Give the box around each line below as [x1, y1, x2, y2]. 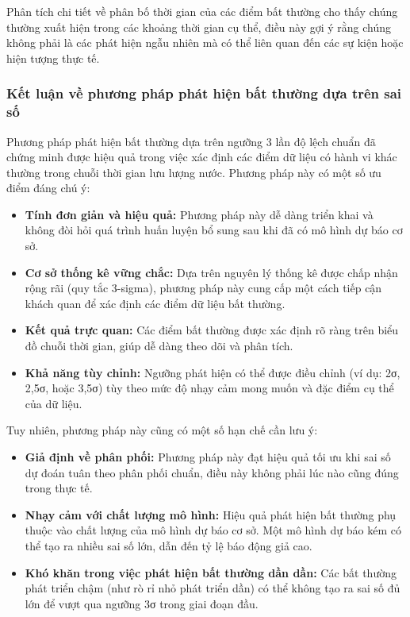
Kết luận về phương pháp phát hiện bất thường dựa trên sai [6, 83, 402, 103]
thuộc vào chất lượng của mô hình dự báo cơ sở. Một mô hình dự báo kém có [25, 522, 401, 538]
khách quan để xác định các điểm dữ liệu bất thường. [25, 295, 285, 311]
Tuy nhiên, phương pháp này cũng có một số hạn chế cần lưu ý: [6, 422, 318, 438]
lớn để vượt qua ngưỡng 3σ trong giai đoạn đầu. [25, 595, 259, 611]
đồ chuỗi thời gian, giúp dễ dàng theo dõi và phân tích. [25, 337, 293, 354]
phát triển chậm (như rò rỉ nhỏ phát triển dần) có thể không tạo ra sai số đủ [25, 580, 400, 596]
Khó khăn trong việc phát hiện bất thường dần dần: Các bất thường [25, 564, 397, 580]
